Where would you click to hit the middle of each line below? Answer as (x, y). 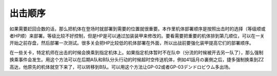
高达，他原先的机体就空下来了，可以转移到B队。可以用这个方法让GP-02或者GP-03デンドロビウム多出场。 (121, 67)
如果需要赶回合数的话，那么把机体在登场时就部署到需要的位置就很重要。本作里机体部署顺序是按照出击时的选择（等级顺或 (137, 29)
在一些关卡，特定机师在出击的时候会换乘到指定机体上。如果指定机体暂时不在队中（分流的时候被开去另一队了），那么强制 (136, 52)
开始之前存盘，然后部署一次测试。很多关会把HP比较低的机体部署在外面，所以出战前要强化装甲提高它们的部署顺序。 (132, 43)
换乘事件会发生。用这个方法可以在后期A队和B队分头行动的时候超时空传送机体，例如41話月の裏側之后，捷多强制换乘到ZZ (137, 60)
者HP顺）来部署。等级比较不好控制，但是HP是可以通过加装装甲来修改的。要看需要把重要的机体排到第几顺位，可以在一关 (137, 35)
